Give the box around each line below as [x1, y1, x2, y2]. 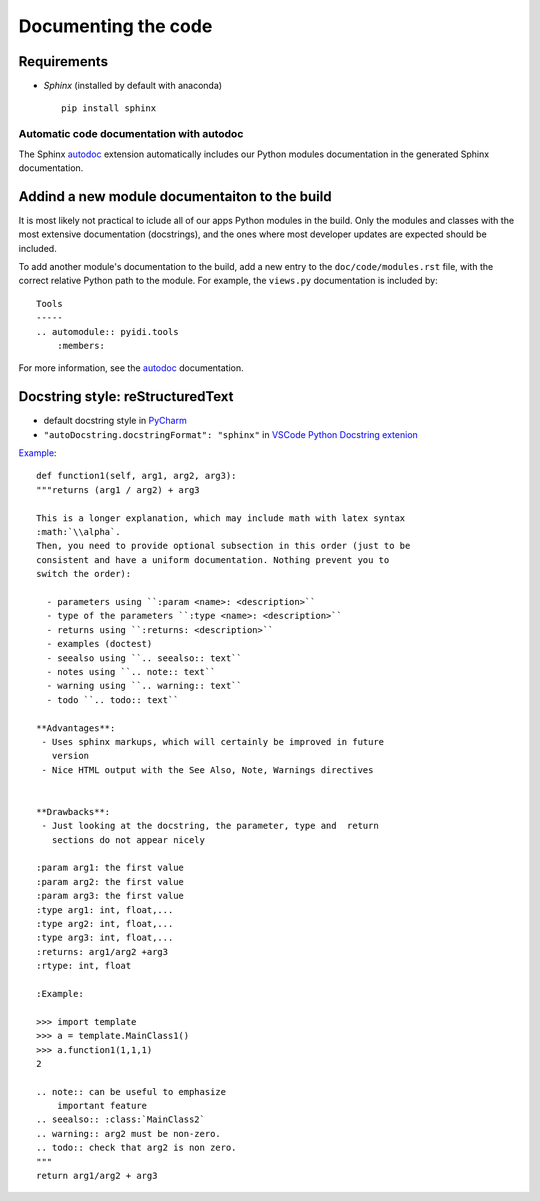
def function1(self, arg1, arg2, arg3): [36, 470, 237, 482]
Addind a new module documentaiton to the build [18, 188, 332, 205]
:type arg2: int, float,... [36, 918, 174, 929]
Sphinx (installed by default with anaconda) [43, 80, 223, 92]
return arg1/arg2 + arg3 [36, 1170, 158, 1182]
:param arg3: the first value [36, 890, 185, 902]
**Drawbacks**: [36, 806, 111, 817]
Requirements [18, 53, 109, 70]
